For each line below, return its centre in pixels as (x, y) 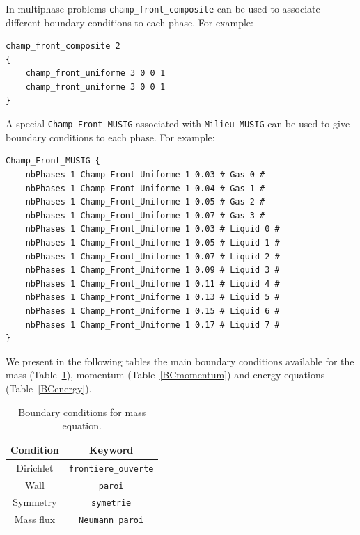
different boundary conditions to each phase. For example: (130, 22)
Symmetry (35, 502)
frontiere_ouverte (111, 469)
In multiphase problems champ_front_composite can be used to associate (163, 8)
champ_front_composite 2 (63, 46)
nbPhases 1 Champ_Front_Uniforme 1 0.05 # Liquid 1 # (152, 243)
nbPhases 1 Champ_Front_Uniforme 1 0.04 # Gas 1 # (145, 188)
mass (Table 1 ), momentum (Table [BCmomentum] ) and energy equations (165, 375)
